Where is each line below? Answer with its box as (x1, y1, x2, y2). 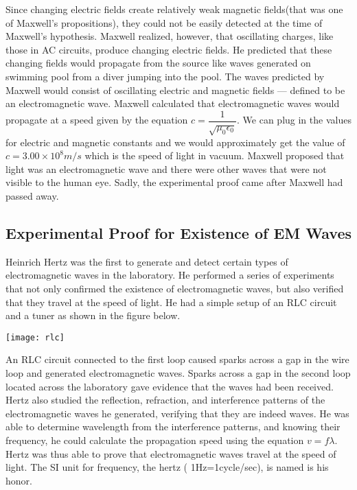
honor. (5, 473, 32, 487)
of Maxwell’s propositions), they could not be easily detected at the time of (5, 15, 323, 30)
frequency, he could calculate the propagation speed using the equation (5, 432, 304, 447)
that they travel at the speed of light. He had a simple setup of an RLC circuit (5, 294, 337, 309)
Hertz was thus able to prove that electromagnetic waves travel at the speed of (5, 446, 336, 460)
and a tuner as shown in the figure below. (5, 308, 181, 323)
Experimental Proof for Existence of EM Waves (5, 222, 352, 243)
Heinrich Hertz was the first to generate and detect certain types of (5, 254, 288, 268)
